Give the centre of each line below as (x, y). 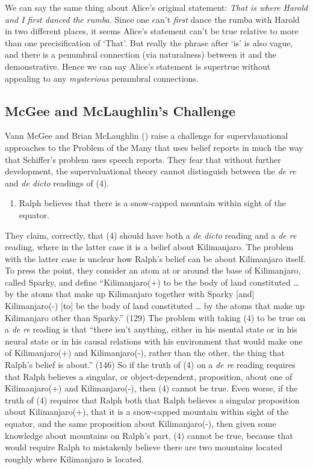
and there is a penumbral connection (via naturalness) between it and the (141, 54)
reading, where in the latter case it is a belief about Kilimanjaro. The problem (149, 247)
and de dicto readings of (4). (57, 182)
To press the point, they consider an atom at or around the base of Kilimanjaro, (153, 270)
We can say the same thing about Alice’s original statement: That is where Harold (156, 7)
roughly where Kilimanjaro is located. (74, 458)
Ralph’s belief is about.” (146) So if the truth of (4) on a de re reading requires (150, 365)
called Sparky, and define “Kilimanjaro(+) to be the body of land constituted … (152, 282)
